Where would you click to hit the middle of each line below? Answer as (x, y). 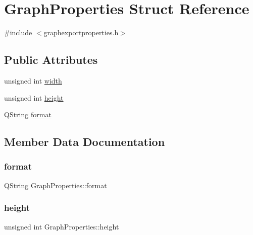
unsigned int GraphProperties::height (62, 226)
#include (18, 32)
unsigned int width (33, 80)
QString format (28, 114)
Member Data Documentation (85, 142)
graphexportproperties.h (81, 32)
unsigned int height (34, 97)
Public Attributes (51, 60)
